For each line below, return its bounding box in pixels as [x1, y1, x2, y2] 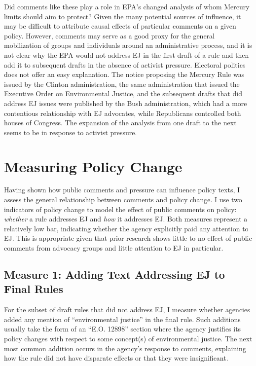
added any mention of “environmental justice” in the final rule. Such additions [4, 314, 241, 324]
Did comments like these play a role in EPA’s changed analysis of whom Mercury [4, 1, 250, 11]
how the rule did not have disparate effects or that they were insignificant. [4, 353, 228, 363]
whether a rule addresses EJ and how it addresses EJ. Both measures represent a [4, 214, 248, 224]
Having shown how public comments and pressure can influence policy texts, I [4, 184, 240, 195]
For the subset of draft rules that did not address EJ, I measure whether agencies [4, 304, 250, 315]
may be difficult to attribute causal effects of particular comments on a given [4, 21, 236, 31]
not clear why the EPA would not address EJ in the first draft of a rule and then [4, 49, 249, 60]
